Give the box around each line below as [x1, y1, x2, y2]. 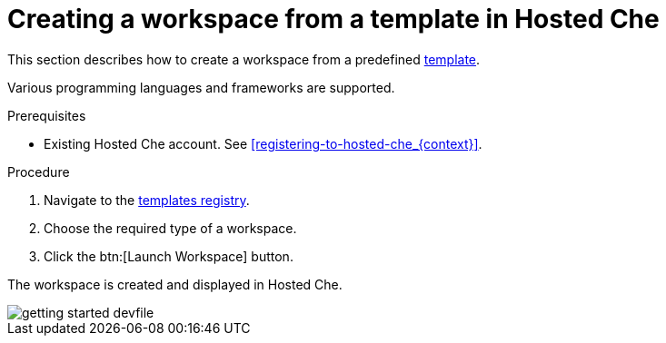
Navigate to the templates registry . [44, 191, 250, 208]
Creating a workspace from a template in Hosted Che [7, 4, 660, 34]
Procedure [7, 163, 70, 180]
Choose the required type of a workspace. [44, 220, 297, 236]
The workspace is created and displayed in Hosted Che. [7, 276, 343, 292]
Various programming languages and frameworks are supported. [7, 79, 395, 95]
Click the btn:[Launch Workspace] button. [44, 248, 293, 264]
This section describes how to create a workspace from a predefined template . [7, 51, 481, 67]
